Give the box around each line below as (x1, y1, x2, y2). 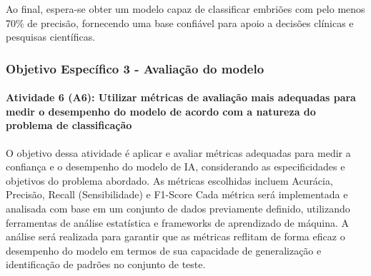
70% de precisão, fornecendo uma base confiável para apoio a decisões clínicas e (6, 15, 354, 30)
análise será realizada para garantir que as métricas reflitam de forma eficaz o (6, 229, 345, 244)
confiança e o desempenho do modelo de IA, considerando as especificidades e (6, 159, 345, 174)
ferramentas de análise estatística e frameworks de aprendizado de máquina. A (6, 215, 350, 230)
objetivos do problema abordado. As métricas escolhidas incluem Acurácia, (6, 173, 333, 188)
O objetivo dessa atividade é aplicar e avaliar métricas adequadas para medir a (6, 145, 351, 160)
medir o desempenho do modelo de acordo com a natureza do (6, 103, 316, 118)
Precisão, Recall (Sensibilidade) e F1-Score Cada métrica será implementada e (6, 187, 348, 202)
